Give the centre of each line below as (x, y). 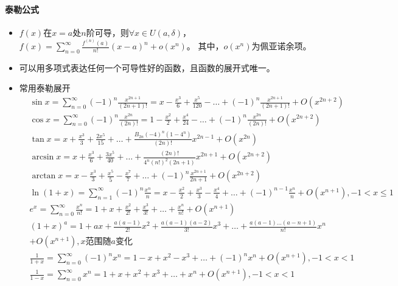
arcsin (43, 157)
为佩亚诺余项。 (281, 46)
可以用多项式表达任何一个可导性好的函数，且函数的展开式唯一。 (147, 67)
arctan (44, 176)
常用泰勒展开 (45, 88)
